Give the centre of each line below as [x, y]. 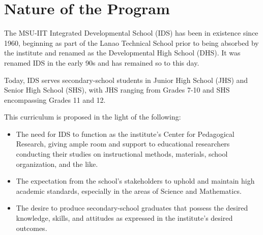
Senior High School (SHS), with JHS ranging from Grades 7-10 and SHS [117, 90]
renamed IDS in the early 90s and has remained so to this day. [102, 62]
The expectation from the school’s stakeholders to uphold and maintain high [135, 181]
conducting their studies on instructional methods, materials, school [122, 154]
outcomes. [32, 228]
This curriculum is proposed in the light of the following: [93, 117]
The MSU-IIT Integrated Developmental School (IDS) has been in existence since [131, 33]
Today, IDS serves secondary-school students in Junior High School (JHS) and [126, 80]
